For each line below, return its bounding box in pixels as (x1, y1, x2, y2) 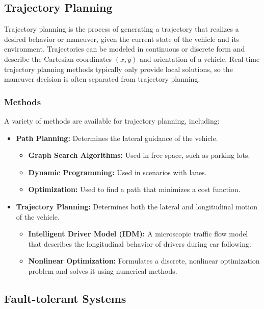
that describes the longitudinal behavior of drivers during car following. (28, 238, 251, 249)
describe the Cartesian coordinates (4, 53, 112, 64)
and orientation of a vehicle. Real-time (140, 53, 260, 64)
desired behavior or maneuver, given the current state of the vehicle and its (4, 33, 240, 44)
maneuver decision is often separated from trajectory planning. (4, 74, 200, 84)
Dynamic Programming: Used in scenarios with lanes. (28, 167, 207, 177)
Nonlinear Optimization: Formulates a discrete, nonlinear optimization (28, 255, 260, 266)
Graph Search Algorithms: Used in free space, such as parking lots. (28, 150, 250, 160)
